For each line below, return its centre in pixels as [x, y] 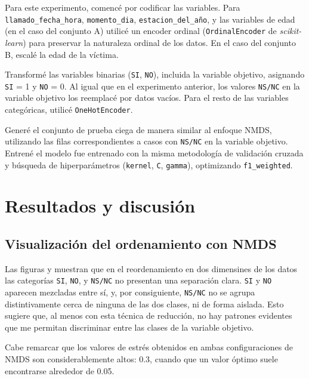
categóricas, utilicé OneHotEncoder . [69, 109]
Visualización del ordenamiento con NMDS [141, 243]
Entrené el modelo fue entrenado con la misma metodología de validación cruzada [154, 152]
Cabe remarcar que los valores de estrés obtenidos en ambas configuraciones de [149, 347]
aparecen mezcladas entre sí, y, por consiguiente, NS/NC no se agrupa [130, 292]
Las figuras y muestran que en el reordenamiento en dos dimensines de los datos [151, 268]
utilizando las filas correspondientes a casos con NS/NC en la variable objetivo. [146, 141]
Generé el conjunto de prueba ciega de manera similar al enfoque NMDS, [138, 129]
